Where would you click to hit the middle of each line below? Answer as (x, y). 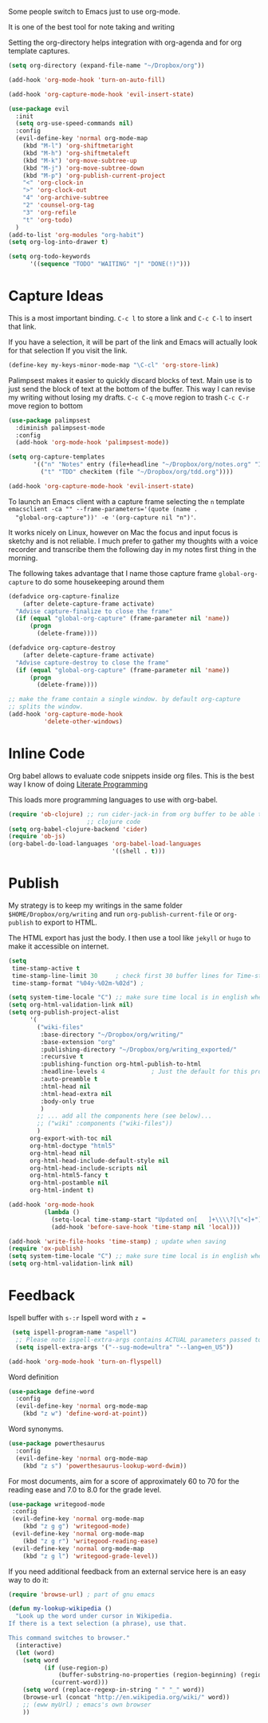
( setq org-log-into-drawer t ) (59, 242)
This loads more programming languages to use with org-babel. (113, 799)
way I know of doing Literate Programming (78, 784)
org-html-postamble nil (69, 1183)
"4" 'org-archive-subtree (66, 198)
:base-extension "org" (78, 1042)
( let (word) (35, 1653)
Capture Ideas (56, 296)
